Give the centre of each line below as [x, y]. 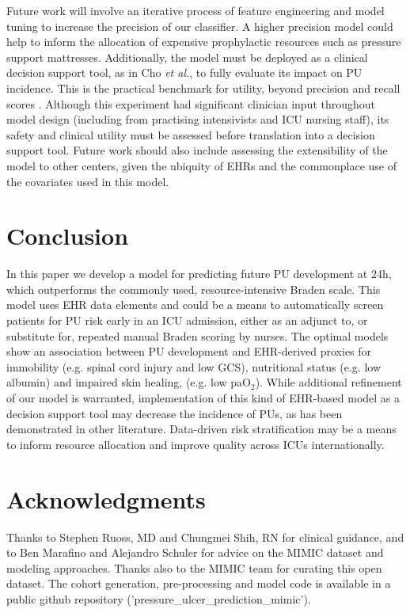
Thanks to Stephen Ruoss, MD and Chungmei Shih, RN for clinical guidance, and [205, 537]
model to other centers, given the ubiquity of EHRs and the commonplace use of [202, 165]
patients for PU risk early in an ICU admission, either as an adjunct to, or [187, 320]
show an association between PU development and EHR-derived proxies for [189, 351]
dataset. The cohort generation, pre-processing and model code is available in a [199, 583]
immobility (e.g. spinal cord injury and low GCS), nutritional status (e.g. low [194, 366]
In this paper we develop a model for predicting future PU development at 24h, [199, 274]
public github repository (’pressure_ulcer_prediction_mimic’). [159, 598]
